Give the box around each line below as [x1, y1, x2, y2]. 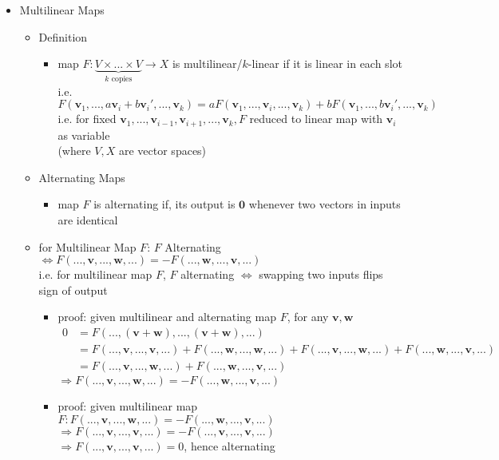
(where [57, 142, 91, 159]
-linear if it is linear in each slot [248, 55, 402, 72]
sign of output [38, 281, 108, 298]
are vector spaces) [118, 142, 207, 159]
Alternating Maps [38, 169, 125, 185]
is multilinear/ [172, 55, 243, 72]
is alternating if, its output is [93, 196, 236, 212]
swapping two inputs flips [259, 266, 383, 283]
